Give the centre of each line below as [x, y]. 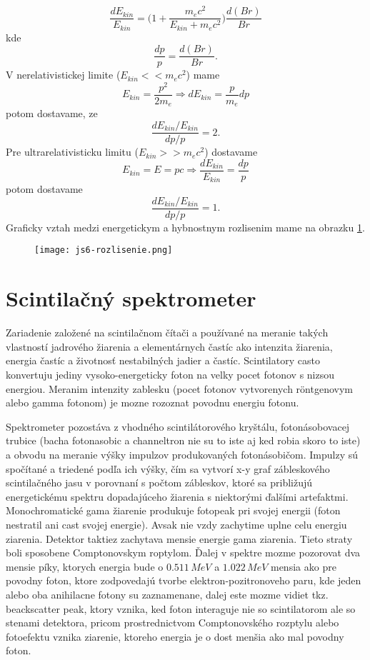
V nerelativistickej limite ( [63, 75]
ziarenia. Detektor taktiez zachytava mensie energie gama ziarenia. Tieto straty [179, 538]
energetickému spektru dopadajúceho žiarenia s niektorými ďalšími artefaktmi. [177, 496]
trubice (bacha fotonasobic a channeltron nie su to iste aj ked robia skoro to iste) [183, 440]
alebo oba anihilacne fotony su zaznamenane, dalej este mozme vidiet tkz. [167, 594]
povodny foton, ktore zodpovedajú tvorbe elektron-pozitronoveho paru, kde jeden [184, 580]
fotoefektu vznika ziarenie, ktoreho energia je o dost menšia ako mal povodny [175, 636]
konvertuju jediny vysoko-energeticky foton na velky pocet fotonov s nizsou [170, 375]
